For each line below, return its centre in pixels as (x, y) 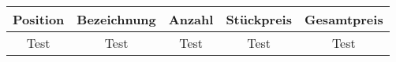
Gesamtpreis (344, 19)
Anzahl (191, 19)
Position (39, 19)
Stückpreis (259, 19)
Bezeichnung (116, 19)
